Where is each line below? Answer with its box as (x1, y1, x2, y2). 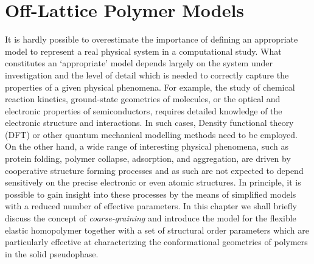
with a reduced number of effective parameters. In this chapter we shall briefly (5, 200, 297, 212)
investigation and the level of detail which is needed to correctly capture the (5, 68, 289, 81)
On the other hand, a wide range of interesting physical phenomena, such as (5, 140, 288, 153)
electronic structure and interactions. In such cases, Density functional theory (5, 116, 294, 129)
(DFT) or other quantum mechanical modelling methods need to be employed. (5, 128, 298, 141)
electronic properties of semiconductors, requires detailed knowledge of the (5, 104, 282, 117)
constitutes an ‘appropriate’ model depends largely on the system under (5, 57, 273, 69)
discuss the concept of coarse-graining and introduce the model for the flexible (5, 212, 296, 224)
